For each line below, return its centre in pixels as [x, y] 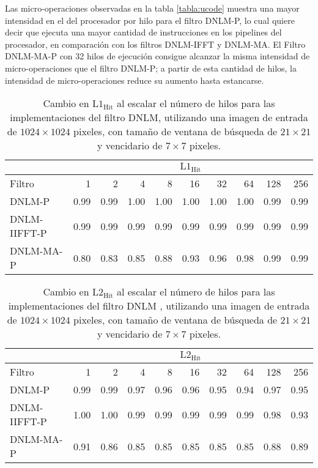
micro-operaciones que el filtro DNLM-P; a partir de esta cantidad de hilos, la [151, 68]
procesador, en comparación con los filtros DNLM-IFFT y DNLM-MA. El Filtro [155, 44]
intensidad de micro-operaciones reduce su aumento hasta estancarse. [135, 80]
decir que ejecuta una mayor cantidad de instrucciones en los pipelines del [143, 32]
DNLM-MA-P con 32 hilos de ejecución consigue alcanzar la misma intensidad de [157, 56]
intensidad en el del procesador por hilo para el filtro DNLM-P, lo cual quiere [150, 20]
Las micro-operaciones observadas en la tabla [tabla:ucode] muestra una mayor [152, 8]
